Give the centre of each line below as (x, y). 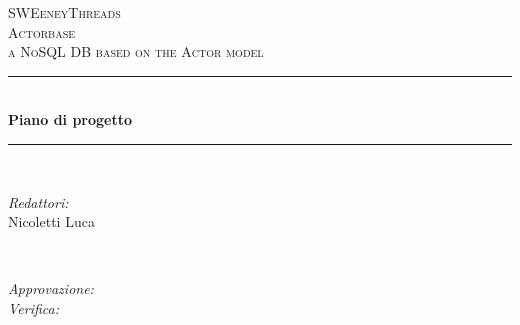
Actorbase (42, 31)
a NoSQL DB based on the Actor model (136, 51)
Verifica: (34, 307)
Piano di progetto (70, 119)
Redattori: (38, 201)
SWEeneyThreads (64, 12)
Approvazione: (51, 288)
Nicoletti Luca (51, 221)
